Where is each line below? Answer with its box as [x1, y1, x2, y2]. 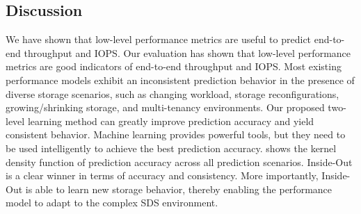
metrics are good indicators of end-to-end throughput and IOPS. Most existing [6, 59, 342, 74]
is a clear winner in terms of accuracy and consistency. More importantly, [6, 168, 319, 183]
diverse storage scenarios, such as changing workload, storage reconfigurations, [6, 86, 339, 101]
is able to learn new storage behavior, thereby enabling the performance [25, 181, 332, 196]
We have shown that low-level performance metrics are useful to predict [6, 32, 312, 47]
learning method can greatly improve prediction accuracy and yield [27, 113, 314, 128]
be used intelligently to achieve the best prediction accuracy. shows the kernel [6, 140, 337, 155]
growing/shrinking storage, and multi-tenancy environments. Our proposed [6, 100, 325, 115]
